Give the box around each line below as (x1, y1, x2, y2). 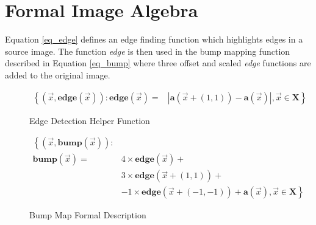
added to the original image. (5, 68, 110, 81)
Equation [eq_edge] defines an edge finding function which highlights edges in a (5, 33, 303, 46)
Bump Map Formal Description (29, 209, 146, 221)
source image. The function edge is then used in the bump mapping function (5, 44, 290, 57)
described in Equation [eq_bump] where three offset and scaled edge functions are (5, 57, 311, 69)
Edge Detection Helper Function (29, 114, 150, 126)
